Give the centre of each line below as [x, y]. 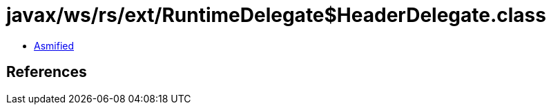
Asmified [54, 45]
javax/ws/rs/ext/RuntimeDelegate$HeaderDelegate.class [276, 15]
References [47, 72]
